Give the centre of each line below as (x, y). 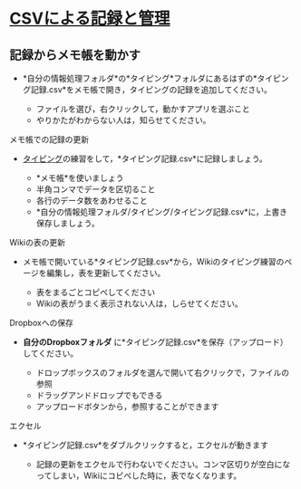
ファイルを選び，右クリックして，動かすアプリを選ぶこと (143, 109)
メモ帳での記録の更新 (49, 139)
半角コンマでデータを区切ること (96, 189)
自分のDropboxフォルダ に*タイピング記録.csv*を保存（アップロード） (155, 342)
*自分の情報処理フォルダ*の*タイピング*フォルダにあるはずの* (140, 78)
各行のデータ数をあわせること (92, 201)
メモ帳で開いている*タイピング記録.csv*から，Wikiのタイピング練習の (153, 262)
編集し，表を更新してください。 (106, 273)
